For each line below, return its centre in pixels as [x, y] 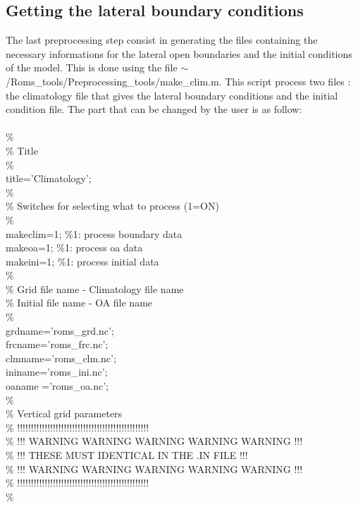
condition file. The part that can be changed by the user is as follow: [154, 109]
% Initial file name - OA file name [79, 303]
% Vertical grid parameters [64, 413]
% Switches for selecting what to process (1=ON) [112, 206]
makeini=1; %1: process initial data [82, 261]
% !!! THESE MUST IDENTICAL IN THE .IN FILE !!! [127, 455]
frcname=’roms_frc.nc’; [57, 344]
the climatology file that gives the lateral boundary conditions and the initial [172, 95]
